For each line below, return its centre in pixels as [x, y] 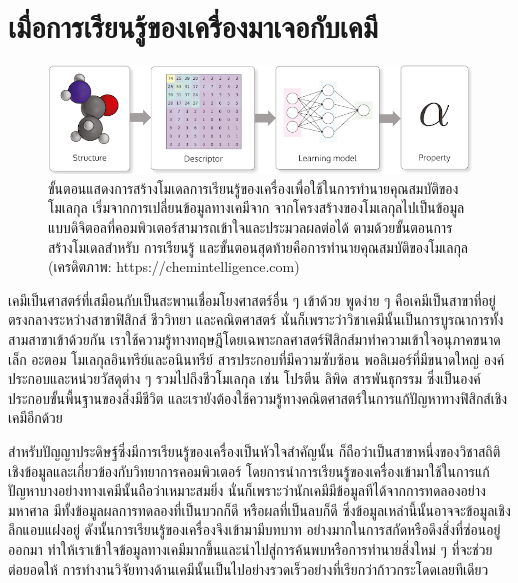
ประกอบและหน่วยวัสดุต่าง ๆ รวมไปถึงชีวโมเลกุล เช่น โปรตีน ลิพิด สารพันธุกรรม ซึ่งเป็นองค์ [244, 378]
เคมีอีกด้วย [35, 417]
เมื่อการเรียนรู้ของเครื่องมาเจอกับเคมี [193, 26]
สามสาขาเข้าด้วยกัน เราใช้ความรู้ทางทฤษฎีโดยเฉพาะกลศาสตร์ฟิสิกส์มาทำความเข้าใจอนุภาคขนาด [254, 339]
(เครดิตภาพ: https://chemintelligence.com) [174, 266]
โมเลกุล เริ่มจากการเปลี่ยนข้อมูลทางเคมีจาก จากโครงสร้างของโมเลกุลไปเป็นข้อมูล [256, 207]
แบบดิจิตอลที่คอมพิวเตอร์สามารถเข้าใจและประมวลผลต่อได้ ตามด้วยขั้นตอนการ [250, 227]
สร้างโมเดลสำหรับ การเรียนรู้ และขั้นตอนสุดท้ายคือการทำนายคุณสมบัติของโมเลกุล [258, 246]
